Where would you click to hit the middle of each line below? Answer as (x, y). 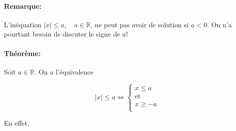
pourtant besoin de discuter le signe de (62, 34)
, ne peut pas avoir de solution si (140, 24)
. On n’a (219, 24)
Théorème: (22, 53)
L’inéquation (23, 24)
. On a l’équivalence (64, 71)
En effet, (17, 123)
